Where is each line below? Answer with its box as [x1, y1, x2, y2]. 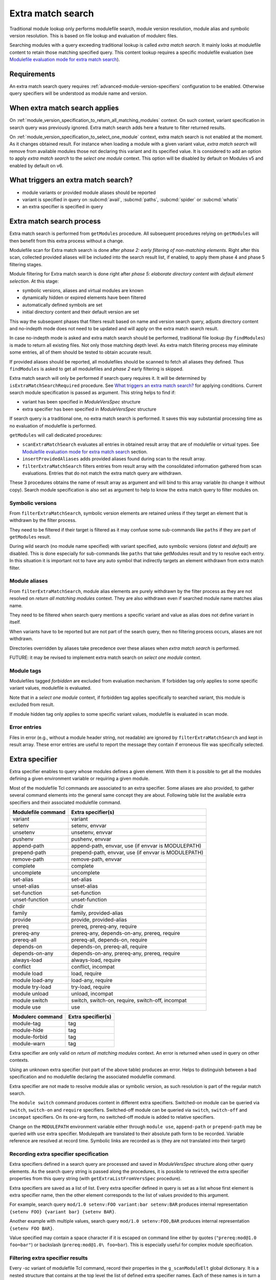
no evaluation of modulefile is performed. [9, 422, 97, 429]
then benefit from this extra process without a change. [9, 238, 125, 244]
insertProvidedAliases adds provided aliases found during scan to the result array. [22, 456, 206, 462]
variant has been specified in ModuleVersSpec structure [22, 399, 141, 405]
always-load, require [71, 956, 121, 964]
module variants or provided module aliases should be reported [22, 189, 156, 196]
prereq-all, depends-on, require [71, 936, 148, 943]
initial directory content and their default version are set [22, 309, 140, 315]
